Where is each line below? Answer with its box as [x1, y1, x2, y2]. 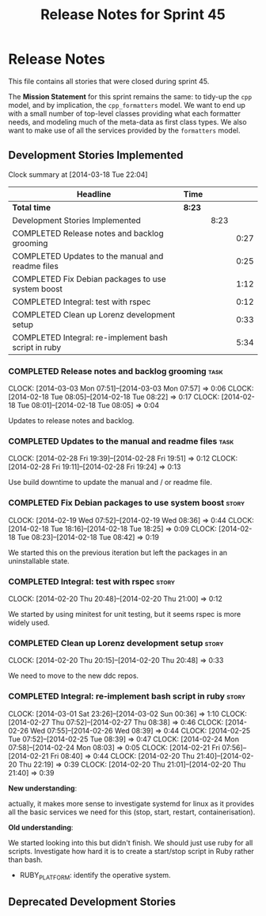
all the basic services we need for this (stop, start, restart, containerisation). [8, 807, 256, 817]
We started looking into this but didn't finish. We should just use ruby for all [8, 837, 253, 847]
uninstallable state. [8, 556, 70, 565]
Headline [76, 188, 112, 199]
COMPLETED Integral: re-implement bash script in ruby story [8, 691, 245, 702]
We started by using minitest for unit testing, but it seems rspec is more [8, 609, 241, 618]
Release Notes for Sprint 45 [40, 6, 226, 24]
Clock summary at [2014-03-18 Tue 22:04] [8, 169, 148, 179]
